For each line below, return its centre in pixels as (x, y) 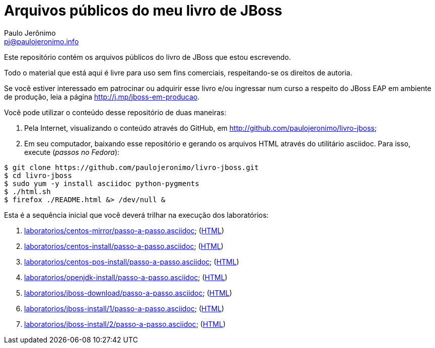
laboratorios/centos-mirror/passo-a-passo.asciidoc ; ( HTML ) (124, 230)
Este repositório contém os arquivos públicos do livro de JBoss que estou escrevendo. (148, 57)
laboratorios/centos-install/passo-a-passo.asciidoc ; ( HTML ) (124, 246)
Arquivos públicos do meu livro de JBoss (143, 11)
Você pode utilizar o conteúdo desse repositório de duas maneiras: (115, 112)
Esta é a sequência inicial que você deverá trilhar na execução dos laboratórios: (136, 215)
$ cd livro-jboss (38, 175)
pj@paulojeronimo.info (42, 41)
